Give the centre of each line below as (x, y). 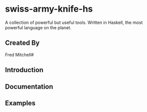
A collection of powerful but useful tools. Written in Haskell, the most (74, 22)
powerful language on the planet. (38, 27)
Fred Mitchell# (19, 55)
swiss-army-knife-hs (49, 9)
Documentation (29, 86)
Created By (22, 43)
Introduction (24, 70)
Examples (20, 103)
